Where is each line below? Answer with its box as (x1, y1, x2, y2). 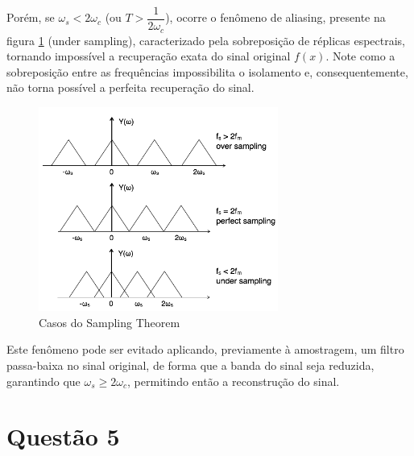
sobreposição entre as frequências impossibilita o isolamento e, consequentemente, (6, 63, 408, 80)
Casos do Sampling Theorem (39, 313, 180, 330)
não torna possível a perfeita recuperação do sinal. (6, 79, 255, 96)
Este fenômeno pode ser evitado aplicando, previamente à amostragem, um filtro (6, 341, 404, 358)
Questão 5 (6, 420, 120, 453)
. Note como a (325, 48, 395, 64)
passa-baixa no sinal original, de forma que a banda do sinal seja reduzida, (6, 357, 375, 374)
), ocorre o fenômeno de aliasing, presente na (165, 9, 386, 26)
